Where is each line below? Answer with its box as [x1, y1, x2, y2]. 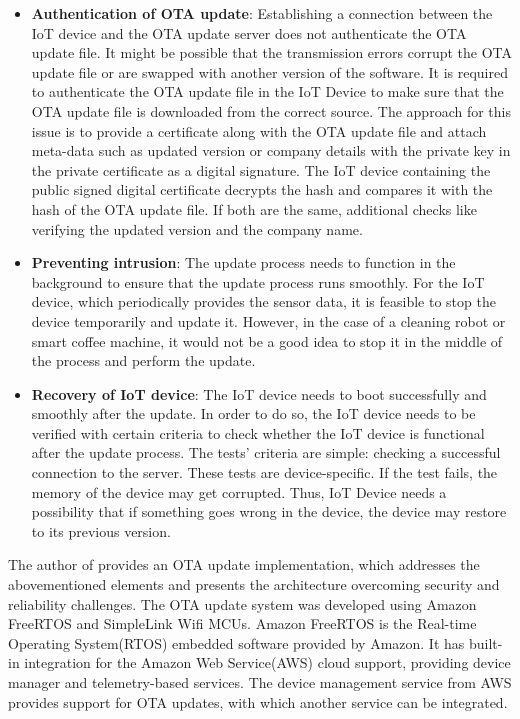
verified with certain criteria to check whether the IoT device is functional [31, 422, 485, 443]
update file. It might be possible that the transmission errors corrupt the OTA [31, 42, 513, 63]
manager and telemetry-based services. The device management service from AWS [8, 672, 512, 692]
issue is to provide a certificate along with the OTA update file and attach [31, 120, 487, 141]
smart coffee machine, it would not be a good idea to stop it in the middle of [31, 330, 503, 351]
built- [468, 632, 503, 653]
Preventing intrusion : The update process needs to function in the [31, 252, 456, 273]
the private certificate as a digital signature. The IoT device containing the [31, 159, 491, 180]
